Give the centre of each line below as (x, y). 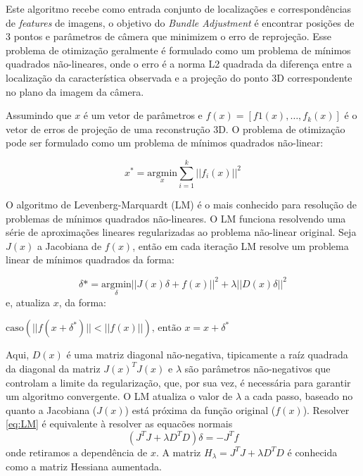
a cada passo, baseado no (299, 396)
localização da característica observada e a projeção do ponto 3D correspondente (179, 77)
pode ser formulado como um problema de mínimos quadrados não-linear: (165, 143)
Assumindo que (39, 115)
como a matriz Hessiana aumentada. (84, 466)
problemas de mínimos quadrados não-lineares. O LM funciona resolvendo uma (176, 218)
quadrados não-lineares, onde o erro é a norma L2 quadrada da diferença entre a (179, 64)
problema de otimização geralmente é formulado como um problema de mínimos (178, 50)
